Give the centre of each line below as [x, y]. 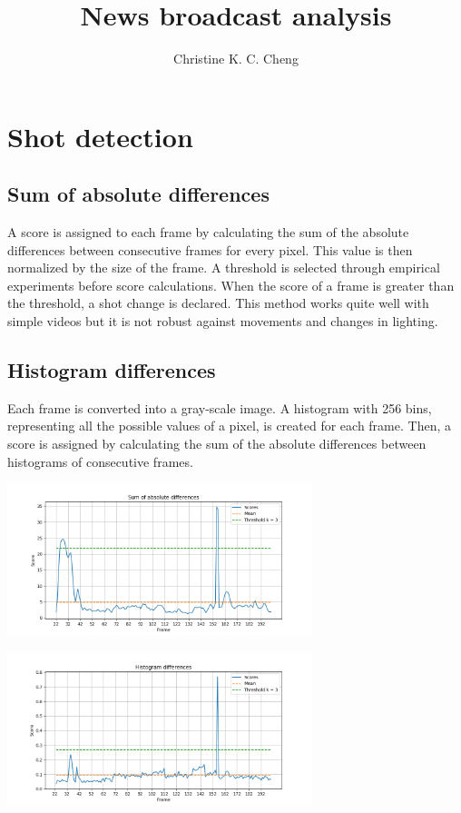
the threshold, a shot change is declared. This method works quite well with [218, 303]
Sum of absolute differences [138, 194]
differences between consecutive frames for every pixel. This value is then [210, 249]
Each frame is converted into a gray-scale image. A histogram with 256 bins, [220, 407]
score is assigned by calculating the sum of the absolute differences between [217, 444]
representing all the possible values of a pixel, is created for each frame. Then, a [229, 426]
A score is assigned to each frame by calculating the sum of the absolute [208, 232]
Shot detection [100, 136]
